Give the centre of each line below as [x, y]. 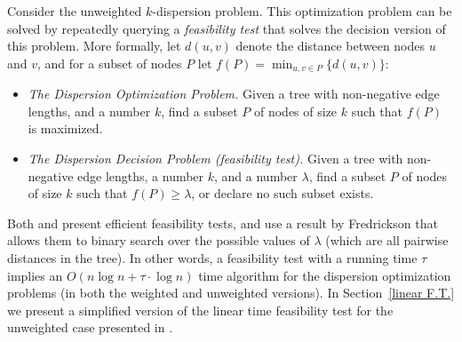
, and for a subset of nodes [110, 63]
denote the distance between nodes [331, 46]
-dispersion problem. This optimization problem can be [302, 11]
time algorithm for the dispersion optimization [325, 275]
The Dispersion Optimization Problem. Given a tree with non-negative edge [234, 94]
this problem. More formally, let [94, 46]
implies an [35, 275]
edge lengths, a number [141, 175]
